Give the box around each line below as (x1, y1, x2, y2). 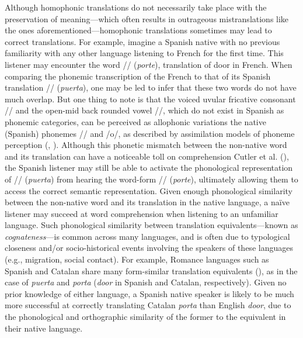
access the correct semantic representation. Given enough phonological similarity (5, 184, 292, 196)
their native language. (5, 322, 83, 334)
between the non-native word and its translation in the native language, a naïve (5, 196, 290, 208)
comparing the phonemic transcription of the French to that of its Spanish (5, 70, 271, 82)
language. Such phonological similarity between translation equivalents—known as (5, 219, 298, 231)
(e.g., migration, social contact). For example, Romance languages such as (5, 253, 269, 265)
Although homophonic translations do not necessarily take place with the (5, 1, 267, 13)
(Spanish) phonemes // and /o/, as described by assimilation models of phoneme (5, 127, 295, 139)
